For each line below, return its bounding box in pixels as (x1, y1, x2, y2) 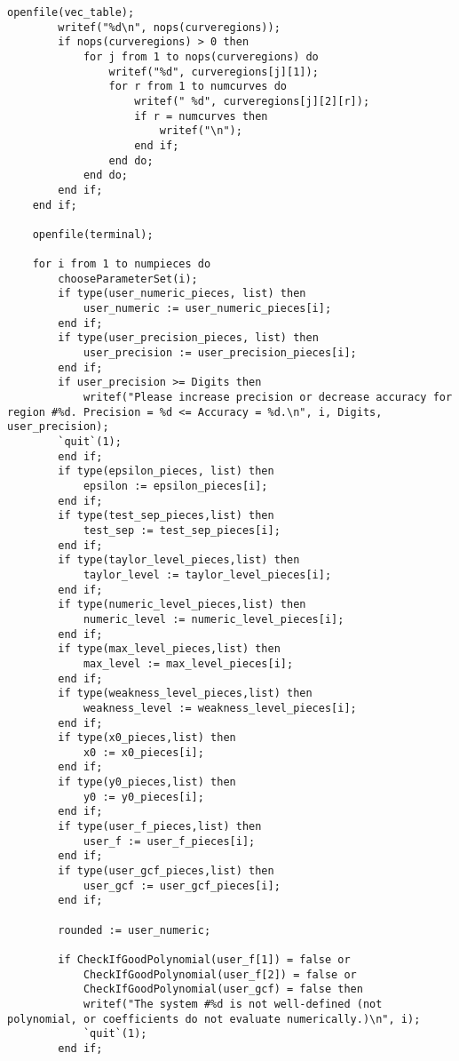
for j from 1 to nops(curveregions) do (83, 50, 319, 63)
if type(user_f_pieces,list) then (58, 820, 262, 834)
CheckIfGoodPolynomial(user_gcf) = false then (83, 983, 363, 996)
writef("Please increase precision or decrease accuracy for (83, 391, 453, 404)
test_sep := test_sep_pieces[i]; (83, 523, 281, 537)
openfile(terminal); (32, 227, 154, 241)
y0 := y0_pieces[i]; (83, 790, 204, 803)
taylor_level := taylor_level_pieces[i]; (83, 568, 332, 581)
